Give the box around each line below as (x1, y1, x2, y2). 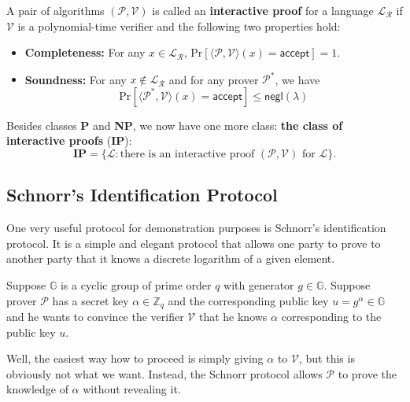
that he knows (198, 308, 268, 325)
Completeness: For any (24, 44, 146, 61)
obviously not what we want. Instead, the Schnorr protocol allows (6, 365, 323, 382)
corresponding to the (281, 308, 382, 325)
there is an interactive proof (120, 149, 255, 160)
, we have (275, 71, 320, 87)
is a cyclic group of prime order (60, 277, 212, 293)
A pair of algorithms (6, 2, 105, 18)
